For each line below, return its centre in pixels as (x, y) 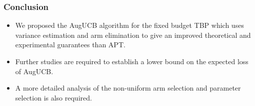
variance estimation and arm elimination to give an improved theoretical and (133, 35)
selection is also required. (53, 97)
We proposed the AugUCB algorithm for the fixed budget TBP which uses (129, 25)
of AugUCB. (34, 71)
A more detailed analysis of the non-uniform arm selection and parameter (128, 88)
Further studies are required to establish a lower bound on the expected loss (132, 61)
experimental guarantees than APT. (70, 45)
